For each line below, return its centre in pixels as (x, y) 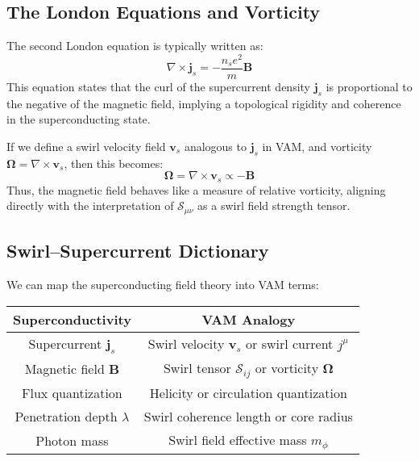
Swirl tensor (197, 367)
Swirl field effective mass (238, 439)
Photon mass (72, 440)
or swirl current (290, 344)
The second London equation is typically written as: (135, 46)
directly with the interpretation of (90, 205)
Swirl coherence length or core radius (248, 416)
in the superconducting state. (79, 119)
